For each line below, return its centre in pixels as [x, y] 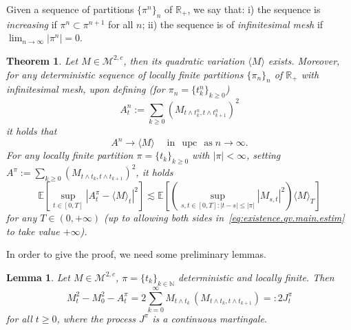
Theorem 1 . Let [42, 60]
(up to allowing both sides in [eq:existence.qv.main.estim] [224, 218]
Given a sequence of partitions [70, 9]
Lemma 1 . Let [38, 277]
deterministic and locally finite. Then [256, 277]
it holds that [32, 131]
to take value [33, 231]
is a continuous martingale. [210, 318]
